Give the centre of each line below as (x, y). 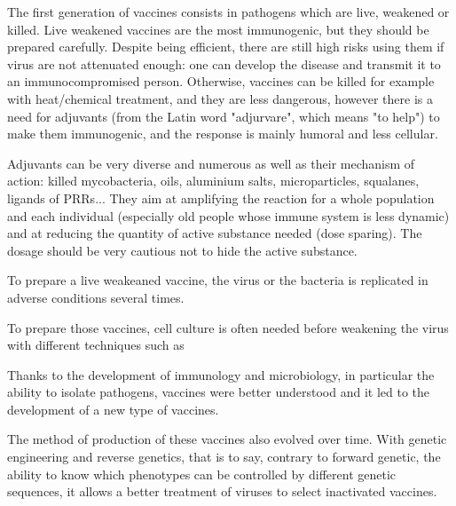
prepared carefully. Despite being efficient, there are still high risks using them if (226, 47)
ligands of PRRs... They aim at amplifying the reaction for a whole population (221, 198)
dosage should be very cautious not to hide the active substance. (182, 250)
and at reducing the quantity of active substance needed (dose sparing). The (215, 233)
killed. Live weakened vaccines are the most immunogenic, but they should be (218, 29)
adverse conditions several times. (96, 297)
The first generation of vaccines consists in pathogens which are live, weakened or (228, 12)
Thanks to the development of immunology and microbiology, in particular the (221, 374)
